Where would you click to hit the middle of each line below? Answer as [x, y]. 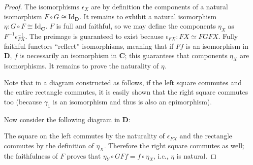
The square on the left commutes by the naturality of [84, 136]
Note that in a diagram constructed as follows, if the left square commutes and [123, 82]
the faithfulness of [31, 155]
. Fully [228, 36]
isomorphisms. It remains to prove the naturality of [81, 65]
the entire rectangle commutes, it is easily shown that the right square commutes [126, 92]
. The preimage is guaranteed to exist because [94, 36]
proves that [84, 155]
